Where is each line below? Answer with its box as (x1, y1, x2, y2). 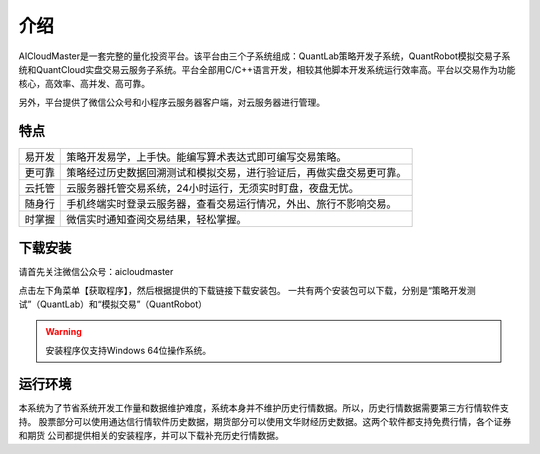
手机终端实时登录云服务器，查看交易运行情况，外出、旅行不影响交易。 (66, 196, 397, 210)
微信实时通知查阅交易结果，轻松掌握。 (66, 212, 247, 226)
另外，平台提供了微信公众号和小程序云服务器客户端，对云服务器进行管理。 (18, 96, 325, 108)
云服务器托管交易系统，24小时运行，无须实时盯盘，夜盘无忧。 (66, 181, 360, 195)
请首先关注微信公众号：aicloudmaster (18, 266, 174, 278)
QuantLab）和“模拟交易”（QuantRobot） (40, 298, 207, 310)
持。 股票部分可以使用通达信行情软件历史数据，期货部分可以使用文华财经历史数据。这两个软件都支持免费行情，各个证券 (18, 416, 512, 427)
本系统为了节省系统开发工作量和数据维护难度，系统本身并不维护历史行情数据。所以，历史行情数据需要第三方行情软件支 (18, 401, 509, 414)
